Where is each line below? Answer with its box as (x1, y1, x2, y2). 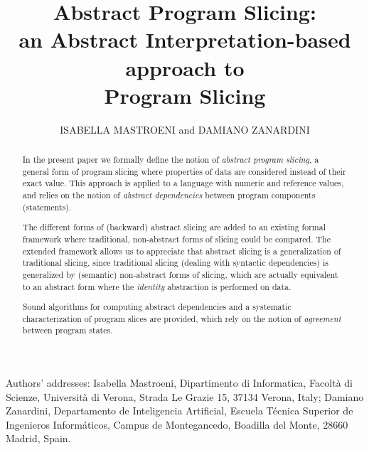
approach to (125, 53, 245, 82)
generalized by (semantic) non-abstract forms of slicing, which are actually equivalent (22, 268, 338, 280)
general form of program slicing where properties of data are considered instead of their (22, 165, 346, 177)
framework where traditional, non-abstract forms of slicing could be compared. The (22, 232, 331, 245)
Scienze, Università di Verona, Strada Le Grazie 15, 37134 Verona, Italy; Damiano (6, 389, 364, 404)
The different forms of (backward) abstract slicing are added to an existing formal (22, 221, 326, 233)
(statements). (22, 200, 72, 213)
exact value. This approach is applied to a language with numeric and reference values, (22, 177, 344, 189)
